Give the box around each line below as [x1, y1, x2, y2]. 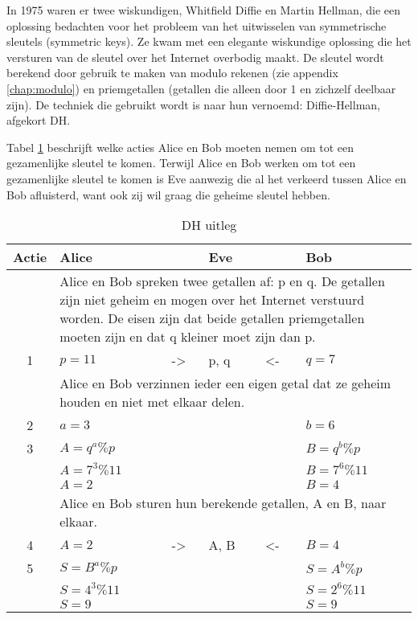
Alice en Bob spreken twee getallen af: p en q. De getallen [59, 272, 385, 291]
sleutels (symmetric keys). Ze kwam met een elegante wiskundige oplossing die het [6, 33, 412, 50]
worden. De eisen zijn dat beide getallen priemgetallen [59, 309, 365, 328]
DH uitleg [181, 215, 237, 235]
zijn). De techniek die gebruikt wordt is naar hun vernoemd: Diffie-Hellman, [6, 96, 380, 113]
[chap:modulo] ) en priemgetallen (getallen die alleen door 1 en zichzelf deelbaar [6, 80, 396, 96]
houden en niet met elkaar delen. [59, 392, 245, 412]
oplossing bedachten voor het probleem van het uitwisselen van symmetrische [6, 17, 387, 34]
